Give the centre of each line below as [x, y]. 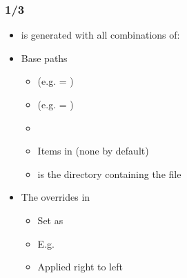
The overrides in [56, 197]
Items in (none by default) [93, 151]
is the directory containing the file [109, 173]
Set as [50, 220]
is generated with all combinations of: [100, 35]
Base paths [44, 58]
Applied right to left [80, 267]
